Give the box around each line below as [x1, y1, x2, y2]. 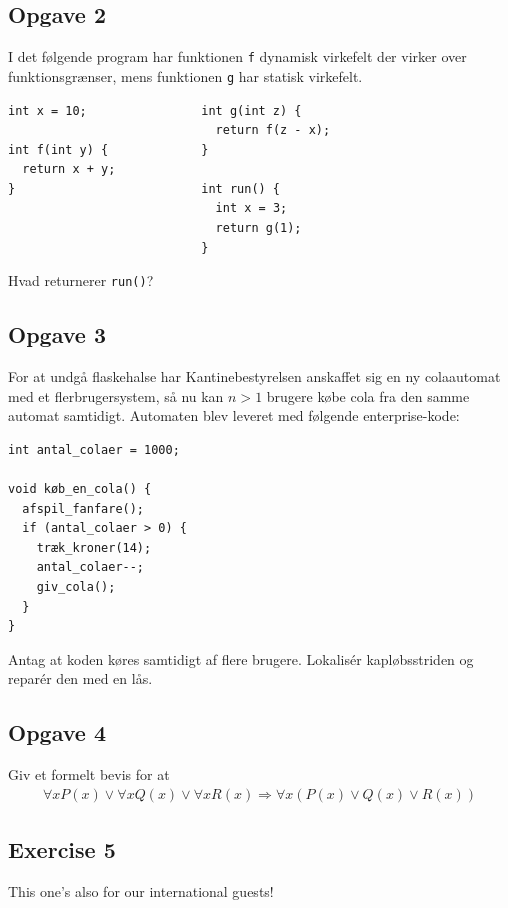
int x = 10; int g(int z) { [8, 103, 302, 118]
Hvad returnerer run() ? [8, 270, 154, 291]
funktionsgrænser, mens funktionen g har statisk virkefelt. [8, 65, 363, 86]
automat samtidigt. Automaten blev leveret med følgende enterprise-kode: [8, 405, 460, 426]
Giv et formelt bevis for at [8, 764, 170, 785]
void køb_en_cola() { [8, 482, 152, 497]
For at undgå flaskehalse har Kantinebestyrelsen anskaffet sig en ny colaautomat [8, 366, 501, 387]
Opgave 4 [8, 717, 106, 748]
